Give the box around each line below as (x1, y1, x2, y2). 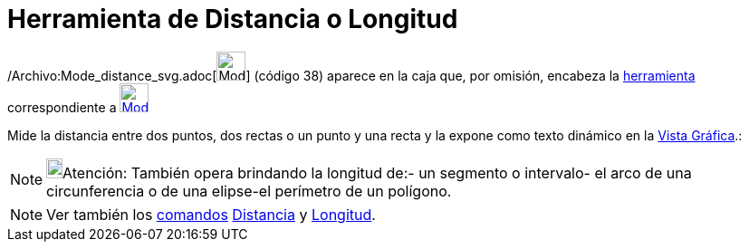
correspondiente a (7, 99, 117, 115)
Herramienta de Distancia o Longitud (7, 4, 458, 34)
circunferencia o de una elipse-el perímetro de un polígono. (46, 181, 452, 200)
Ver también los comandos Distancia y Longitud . (46, 205, 376, 224)
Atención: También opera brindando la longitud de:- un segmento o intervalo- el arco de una (62, 163, 692, 182)
